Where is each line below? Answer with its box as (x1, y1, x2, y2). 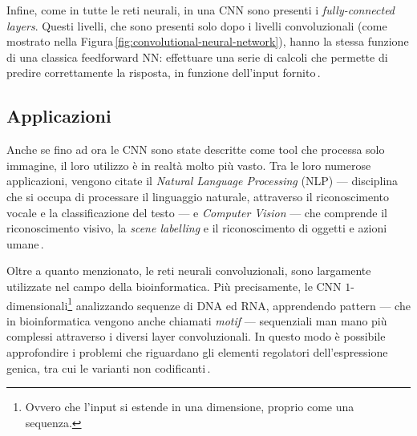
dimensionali (6, 297, 68, 313)
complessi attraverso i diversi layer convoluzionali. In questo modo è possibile (6, 328, 386, 345)
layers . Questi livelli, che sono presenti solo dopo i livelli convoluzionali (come (6, 17, 387, 34)
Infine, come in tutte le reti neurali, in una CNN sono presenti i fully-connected (6, 2, 395, 18)
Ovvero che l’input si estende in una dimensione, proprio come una (25, 398, 354, 415)
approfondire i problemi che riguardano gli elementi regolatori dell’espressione (6, 343, 388, 360)
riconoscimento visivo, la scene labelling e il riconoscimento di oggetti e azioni (6, 220, 387, 236)
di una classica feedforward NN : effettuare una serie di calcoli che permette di (6, 48, 388, 65)
